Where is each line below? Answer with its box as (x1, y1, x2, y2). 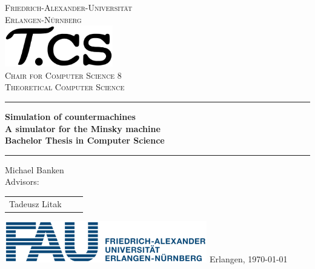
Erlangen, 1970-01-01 (209, 252, 288, 265)
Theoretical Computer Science (5, 81, 125, 93)
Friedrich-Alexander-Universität (5, 1, 133, 13)
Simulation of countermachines (5, 110, 136, 122)
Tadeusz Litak (9, 197, 62, 210)
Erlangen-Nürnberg (5, 13, 82, 25)
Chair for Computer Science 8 (5, 68, 122, 81)
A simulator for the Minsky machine (5, 122, 161, 134)
